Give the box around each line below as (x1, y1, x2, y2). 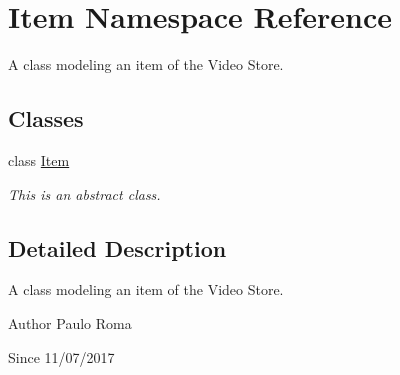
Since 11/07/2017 (8, 346, 115, 367)
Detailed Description (8, 232, 227, 263)
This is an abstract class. (8, 183, 161, 204)
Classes (8, 103, 84, 134)
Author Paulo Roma (8, 312, 132, 333)
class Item (8, 149, 70, 170)
